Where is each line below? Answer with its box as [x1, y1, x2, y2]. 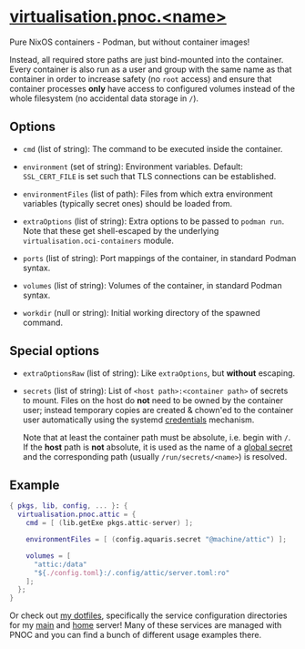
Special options [9, 343, 100, 359]
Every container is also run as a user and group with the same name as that [9, 64, 292, 75]
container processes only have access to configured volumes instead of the [9, 83, 296, 94]
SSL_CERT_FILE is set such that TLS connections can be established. [22, 170, 277, 181]
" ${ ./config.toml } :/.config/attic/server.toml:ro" [33, 568, 230, 577]
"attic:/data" [33, 560, 88, 569]
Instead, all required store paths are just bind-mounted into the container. [9, 54, 284, 65]
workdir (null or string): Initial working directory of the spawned [22, 307, 261, 318]
